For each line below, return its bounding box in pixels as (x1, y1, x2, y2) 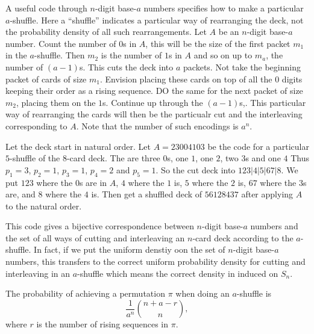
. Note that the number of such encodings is (76, 119, 239, 132)
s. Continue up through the (102, 96, 203, 108)
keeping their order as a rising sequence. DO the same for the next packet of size (5, 84, 303, 97)
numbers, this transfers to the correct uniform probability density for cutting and (5, 255, 306, 268)
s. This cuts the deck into (79, 60, 174, 73)
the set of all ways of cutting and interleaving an (5, 231, 185, 244)
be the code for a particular (207, 140, 309, 152)
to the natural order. (5, 199, 82, 212)
